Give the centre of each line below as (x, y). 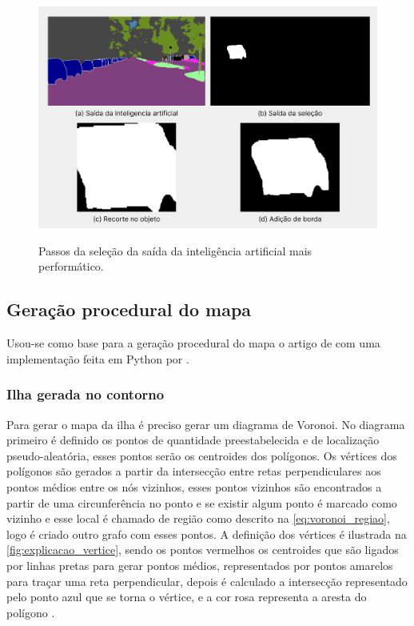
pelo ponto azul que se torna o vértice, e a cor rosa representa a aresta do (187, 597)
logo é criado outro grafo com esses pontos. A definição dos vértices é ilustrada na (207, 534)
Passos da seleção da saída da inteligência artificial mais (175, 250)
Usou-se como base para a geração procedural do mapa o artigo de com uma (193, 343)
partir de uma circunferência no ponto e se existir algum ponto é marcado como (202, 502)
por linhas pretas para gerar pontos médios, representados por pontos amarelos (200, 565)
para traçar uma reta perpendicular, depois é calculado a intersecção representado (207, 581)
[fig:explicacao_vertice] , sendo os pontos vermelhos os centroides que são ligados (203, 550)
